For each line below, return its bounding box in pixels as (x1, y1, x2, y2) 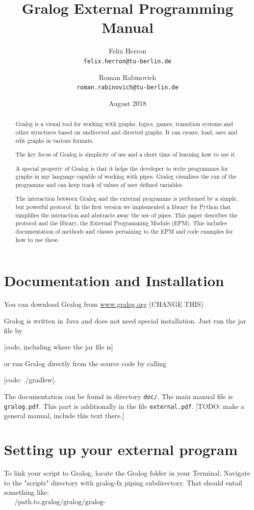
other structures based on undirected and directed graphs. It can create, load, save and (15, 128, 238, 136)
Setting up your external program (4, 439, 238, 459)
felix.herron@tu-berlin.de (83, 57, 172, 65)
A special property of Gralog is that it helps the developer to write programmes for (15, 164, 229, 172)
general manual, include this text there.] (4, 410, 125, 421)
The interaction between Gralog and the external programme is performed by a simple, (15, 194, 238, 203)
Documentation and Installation (4, 270, 224, 291)
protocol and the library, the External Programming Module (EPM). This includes (15, 219, 227, 227)
